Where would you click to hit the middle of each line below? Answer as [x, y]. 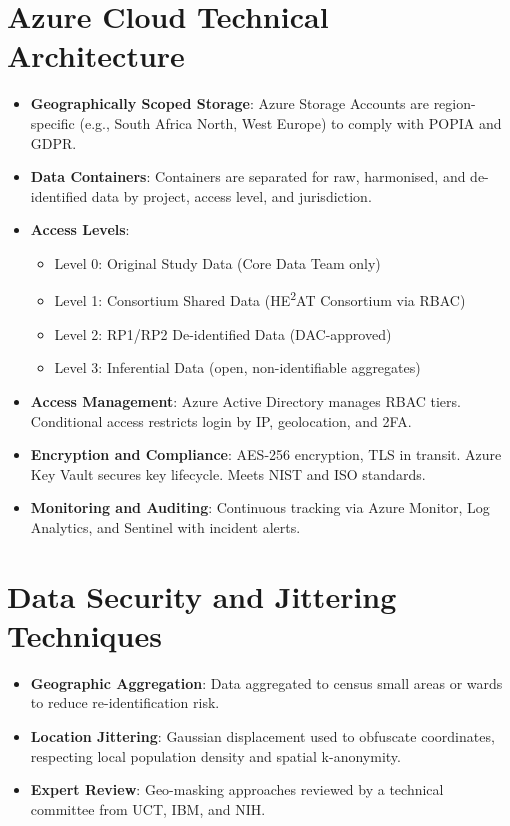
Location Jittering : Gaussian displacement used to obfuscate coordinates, [262, 735]
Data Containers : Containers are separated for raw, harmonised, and [248, 176]
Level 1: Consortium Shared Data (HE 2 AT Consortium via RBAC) [260, 299]
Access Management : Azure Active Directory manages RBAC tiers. [245, 400]
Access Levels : [80, 229]
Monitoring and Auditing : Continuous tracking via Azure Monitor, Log [260, 507]
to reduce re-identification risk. [125, 702]
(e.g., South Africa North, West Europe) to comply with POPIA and [290, 122]
